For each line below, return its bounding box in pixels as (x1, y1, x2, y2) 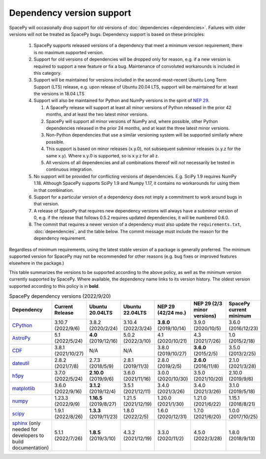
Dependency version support (9, 7, 131, 18)
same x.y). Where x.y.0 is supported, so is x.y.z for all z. (46, 153, 159, 158)
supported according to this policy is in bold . (9, 283, 100, 289)
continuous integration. (46, 166, 93, 172)
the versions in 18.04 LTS (33, 91, 85, 97)
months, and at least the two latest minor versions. (46, 111, 148, 118)
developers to (12, 432, 44, 439)
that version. (33, 201, 59, 207)
